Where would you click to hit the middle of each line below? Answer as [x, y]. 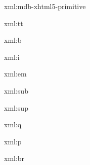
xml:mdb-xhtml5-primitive [45, 6]
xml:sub [16, 90]
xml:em [15, 74]
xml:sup [16, 107]
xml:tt [14, 23]
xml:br [14, 158]
